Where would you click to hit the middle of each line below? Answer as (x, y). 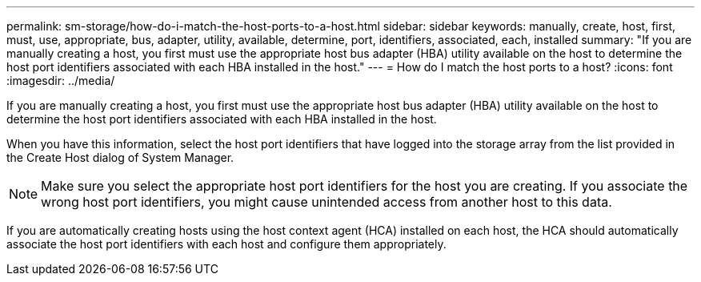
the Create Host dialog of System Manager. (120, 157)
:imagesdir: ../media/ (61, 81)
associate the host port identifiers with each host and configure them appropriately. (226, 244)
